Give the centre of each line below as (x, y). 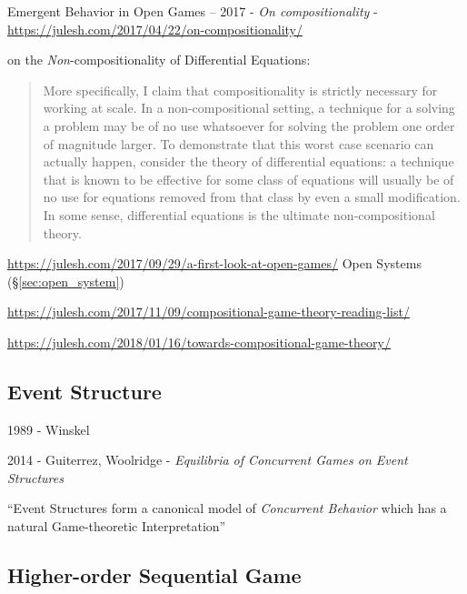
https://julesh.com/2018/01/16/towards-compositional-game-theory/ (199, 342)
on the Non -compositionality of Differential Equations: (159, 60)
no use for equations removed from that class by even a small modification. (252, 197)
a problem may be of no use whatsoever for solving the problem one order (249, 125)
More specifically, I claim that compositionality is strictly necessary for (240, 90)
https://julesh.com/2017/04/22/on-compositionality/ (155, 29)
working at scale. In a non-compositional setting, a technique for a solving (249, 108)
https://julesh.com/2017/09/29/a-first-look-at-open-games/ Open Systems (214, 263)
